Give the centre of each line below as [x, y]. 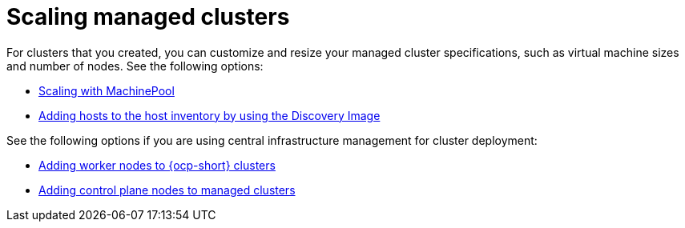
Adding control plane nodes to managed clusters [167, 190]
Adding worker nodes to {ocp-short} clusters [157, 165]
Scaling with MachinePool [107, 90]
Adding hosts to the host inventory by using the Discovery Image [210, 115]
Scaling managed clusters [148, 17]
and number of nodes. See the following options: [135, 66]
